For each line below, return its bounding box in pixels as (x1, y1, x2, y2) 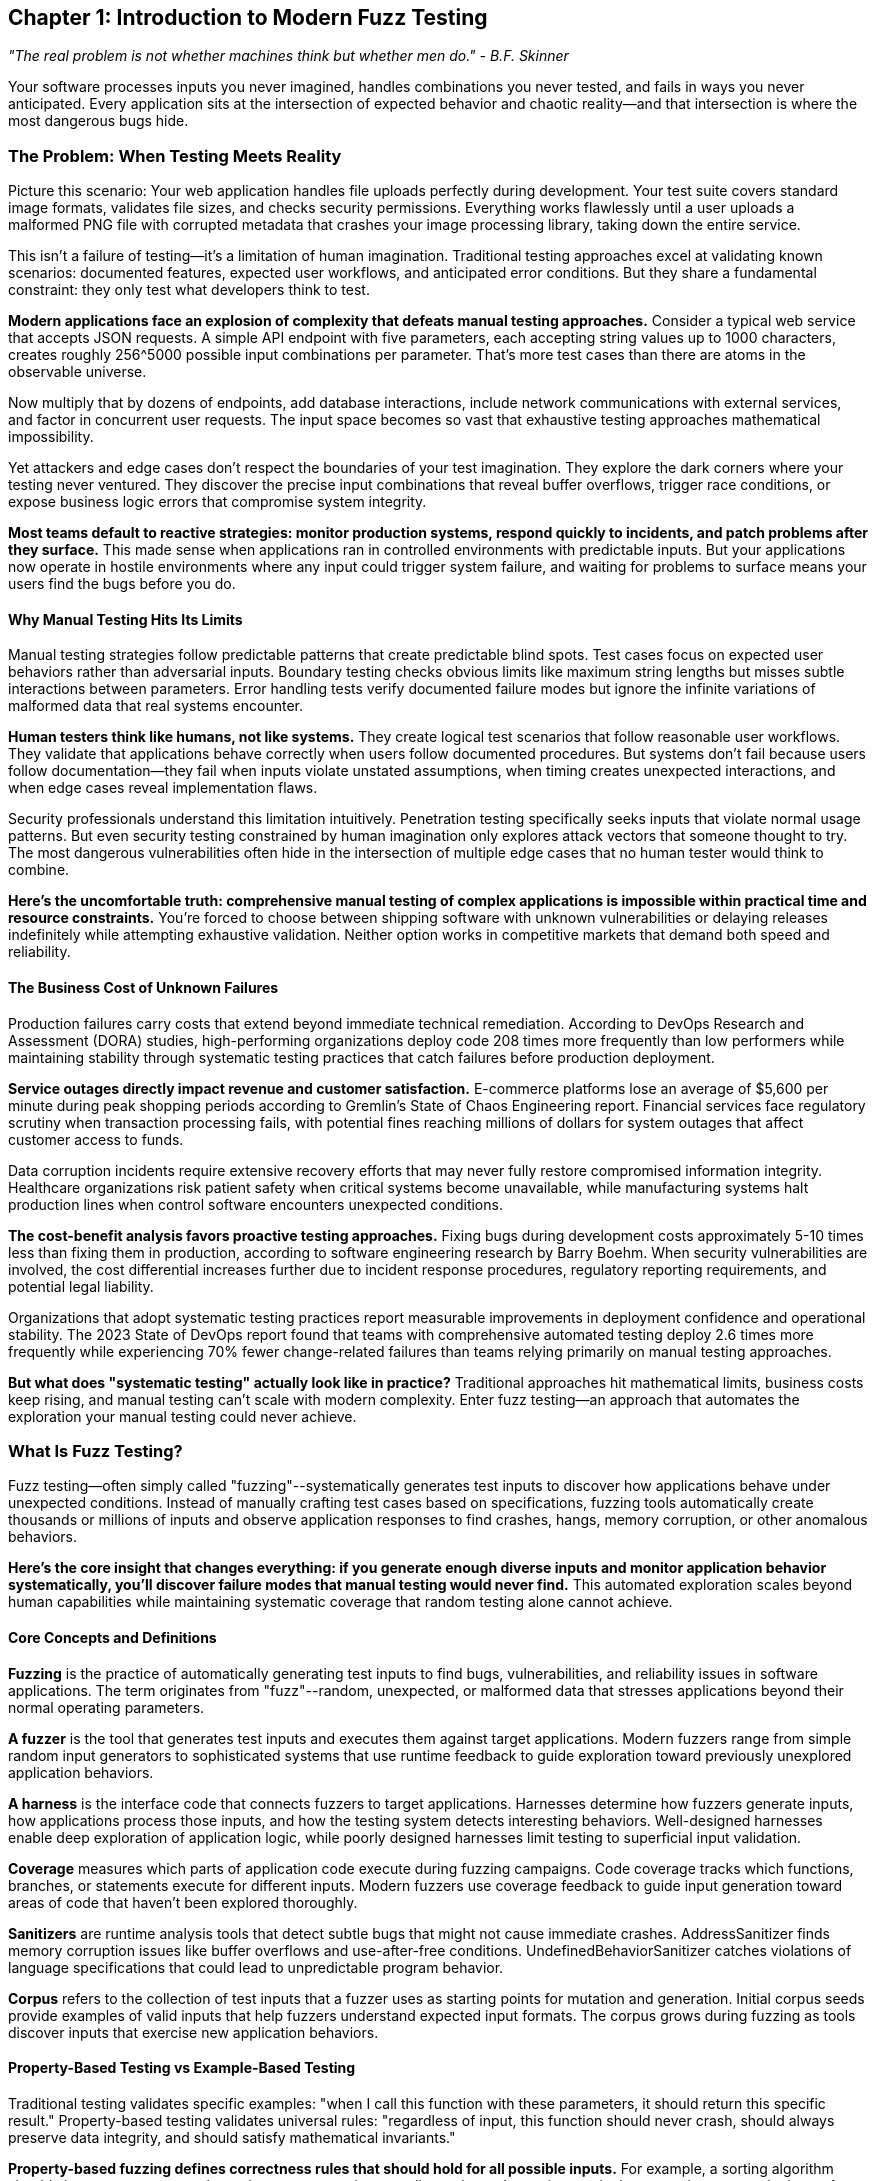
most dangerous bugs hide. (8, 112, 189, 130)
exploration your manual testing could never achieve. (8, 1407, 357, 1425)
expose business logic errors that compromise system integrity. (8, 493, 427, 511)
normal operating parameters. (8, 1698, 205, 1716)
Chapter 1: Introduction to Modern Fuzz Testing (8, 5, 488, 30)
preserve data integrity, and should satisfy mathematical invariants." (8, 2128, 456, 2146)
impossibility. (8, 428, 94, 446)
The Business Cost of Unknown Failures (8, 979, 279, 996)
